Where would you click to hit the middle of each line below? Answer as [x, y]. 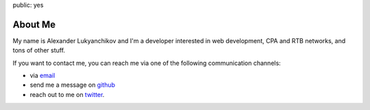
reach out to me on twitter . [67, 94]
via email [42, 76]
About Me [34, 24]
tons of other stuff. [39, 51]
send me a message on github [73, 85]
